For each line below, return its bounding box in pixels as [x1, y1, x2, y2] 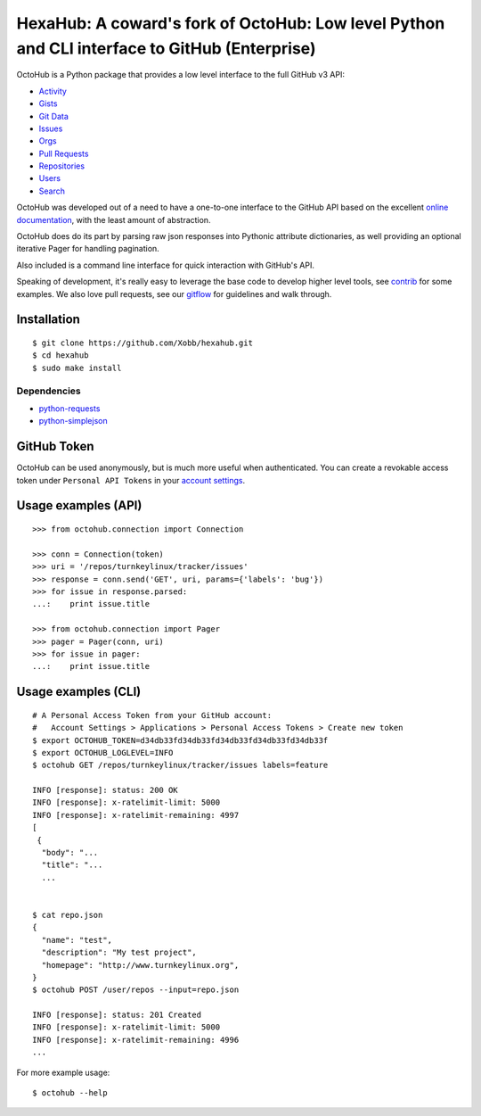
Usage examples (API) [16, 498, 143, 513]
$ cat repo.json [32, 910, 103, 920]
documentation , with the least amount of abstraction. [16, 214, 211, 225]
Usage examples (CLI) [16, 684, 142, 699]
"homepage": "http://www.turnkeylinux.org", [41, 960, 240, 970]
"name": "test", [41, 935, 113, 945]
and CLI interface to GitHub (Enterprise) [16, 38, 316, 58]
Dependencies [16, 384, 82, 397]
